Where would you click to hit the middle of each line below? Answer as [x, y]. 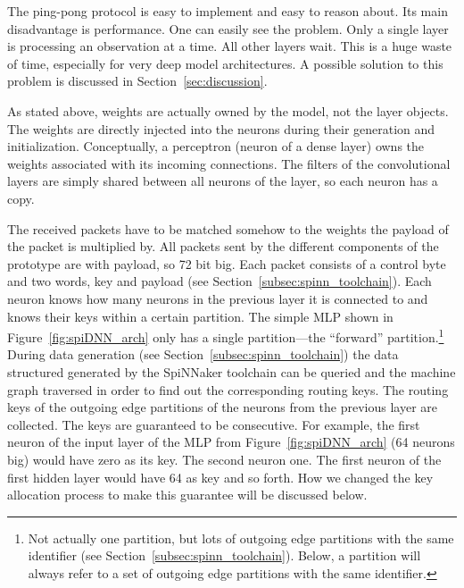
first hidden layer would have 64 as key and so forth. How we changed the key [220, 477]
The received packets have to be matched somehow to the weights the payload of [228, 228]
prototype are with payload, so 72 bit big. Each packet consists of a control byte [227, 263]
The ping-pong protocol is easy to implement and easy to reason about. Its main [228, 11]
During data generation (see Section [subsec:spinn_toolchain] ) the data [203, 354]
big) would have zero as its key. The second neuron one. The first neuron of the [224, 459]
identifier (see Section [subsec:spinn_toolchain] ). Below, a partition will [224, 555]
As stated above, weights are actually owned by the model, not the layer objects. [228, 110]
